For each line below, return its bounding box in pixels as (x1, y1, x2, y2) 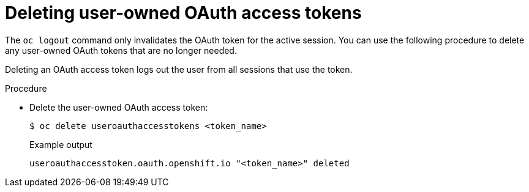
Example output (29, 139, 92, 150)
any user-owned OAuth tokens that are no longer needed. (5, 45, 237, 56)
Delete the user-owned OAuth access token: (29, 102, 208, 113)
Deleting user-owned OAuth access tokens (5, 2, 362, 23)
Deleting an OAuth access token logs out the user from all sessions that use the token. (5, 64, 353, 75)
